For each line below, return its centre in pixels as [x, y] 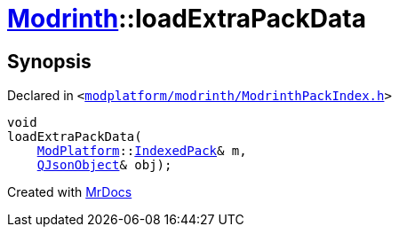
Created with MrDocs [70, 192]
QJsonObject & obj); [104, 165]
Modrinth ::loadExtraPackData [187, 19]
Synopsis [49, 61]
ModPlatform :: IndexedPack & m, [142, 151]
